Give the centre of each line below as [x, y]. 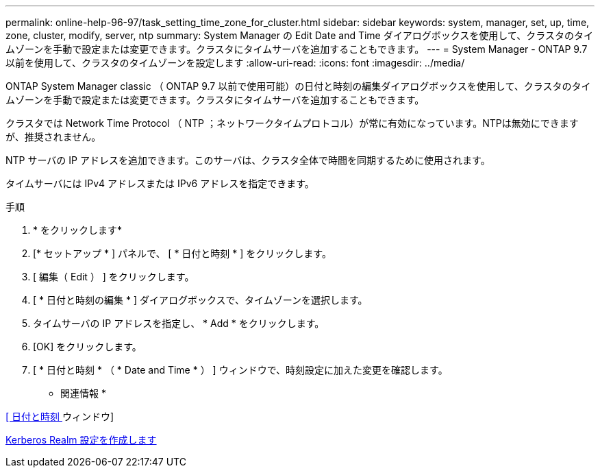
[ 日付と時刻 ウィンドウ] [60, 416]
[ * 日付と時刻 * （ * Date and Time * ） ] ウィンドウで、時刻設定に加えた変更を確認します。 [240, 370]
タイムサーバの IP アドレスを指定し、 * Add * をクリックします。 [179, 323]
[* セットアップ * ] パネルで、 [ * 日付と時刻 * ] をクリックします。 [182, 253]
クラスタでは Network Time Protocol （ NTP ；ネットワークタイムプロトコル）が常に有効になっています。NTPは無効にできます [292, 123]
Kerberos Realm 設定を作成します [81, 440]
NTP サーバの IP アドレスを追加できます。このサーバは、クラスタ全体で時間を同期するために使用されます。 [248, 160]
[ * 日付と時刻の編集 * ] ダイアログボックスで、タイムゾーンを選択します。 [200, 300]
